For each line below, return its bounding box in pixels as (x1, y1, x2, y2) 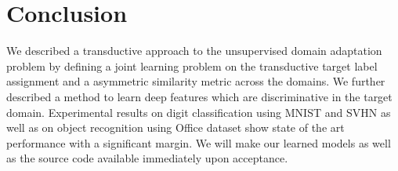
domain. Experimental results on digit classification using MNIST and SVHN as (6, 104, 391, 120)
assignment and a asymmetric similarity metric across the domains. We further (6, 73, 385, 89)
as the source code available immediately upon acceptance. (6, 150, 288, 166)
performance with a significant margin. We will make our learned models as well (6, 134, 391, 151)
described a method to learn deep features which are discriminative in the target (6, 88, 393, 104)
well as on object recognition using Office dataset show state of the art (6, 119, 345, 136)
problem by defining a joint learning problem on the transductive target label (6, 57, 378, 74)
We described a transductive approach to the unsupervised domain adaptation (6, 42, 382, 59)
